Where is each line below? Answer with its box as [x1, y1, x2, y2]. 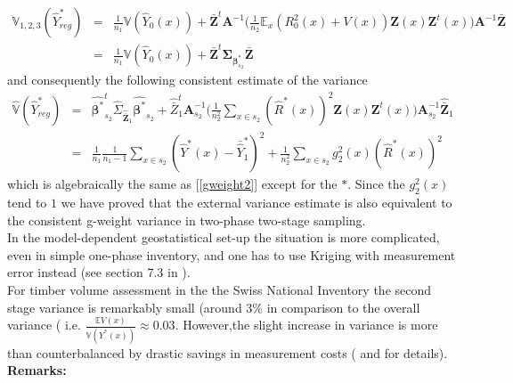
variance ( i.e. [7, 315, 81, 334]
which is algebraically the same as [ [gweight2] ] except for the [7, 175, 338, 193]
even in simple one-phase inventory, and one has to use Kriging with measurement [7, 245, 456, 264]
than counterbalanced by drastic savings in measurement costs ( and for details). [7, 343, 448, 362]
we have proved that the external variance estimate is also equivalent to [61, 192, 452, 211]
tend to [7, 192, 47, 211]
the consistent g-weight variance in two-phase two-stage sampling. [7, 210, 366, 229]
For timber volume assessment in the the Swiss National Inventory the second [7, 280, 432, 298]
